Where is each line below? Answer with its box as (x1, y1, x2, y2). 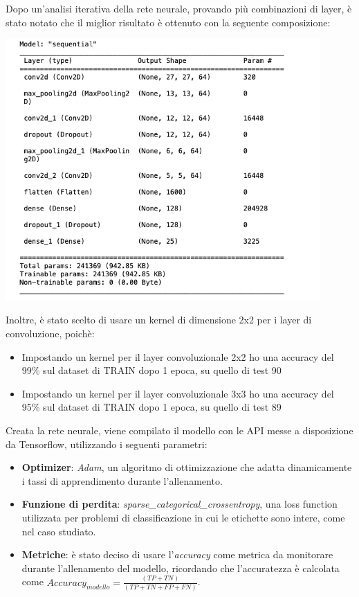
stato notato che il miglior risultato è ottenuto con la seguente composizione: (6, 15, 331, 29)
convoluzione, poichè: (6, 326, 95, 341)
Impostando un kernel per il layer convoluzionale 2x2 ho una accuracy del (21, 349, 334, 364)
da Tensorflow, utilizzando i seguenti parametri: (6, 436, 208, 451)
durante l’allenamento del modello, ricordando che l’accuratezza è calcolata (21, 560, 340, 575)
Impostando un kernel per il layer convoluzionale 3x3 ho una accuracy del (21, 386, 334, 400)
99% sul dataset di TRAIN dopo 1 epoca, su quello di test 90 (21, 363, 282, 377)
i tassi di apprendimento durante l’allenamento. (21, 473, 223, 488)
